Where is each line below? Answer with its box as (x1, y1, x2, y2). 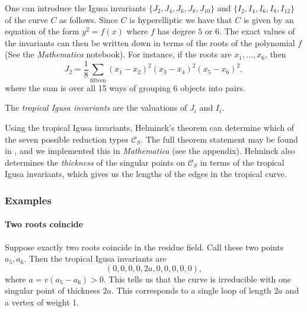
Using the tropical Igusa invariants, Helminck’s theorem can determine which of (5, 121, 295, 133)
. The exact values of (219, 25, 295, 37)
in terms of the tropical (200, 156, 284, 168)
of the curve (5, 13, 48, 25)
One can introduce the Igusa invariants (5, 2, 146, 14)
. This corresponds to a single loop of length (111, 284, 271, 297)
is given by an (243, 13, 294, 25)
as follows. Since (59, 13, 119, 25)
